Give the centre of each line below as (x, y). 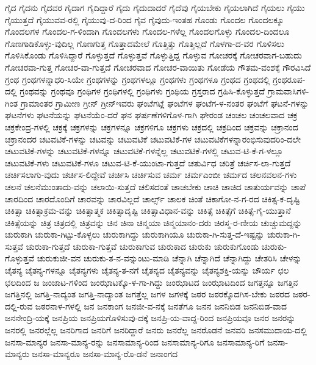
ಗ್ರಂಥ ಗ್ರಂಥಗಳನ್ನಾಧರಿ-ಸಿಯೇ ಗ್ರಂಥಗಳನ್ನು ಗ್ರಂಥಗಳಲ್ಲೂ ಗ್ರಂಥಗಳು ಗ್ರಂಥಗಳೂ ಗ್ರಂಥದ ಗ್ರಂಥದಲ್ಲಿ (138, 79)
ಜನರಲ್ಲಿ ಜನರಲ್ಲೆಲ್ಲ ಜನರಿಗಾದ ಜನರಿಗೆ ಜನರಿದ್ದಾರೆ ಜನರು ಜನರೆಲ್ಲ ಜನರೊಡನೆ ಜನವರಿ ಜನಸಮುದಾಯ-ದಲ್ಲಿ (156, 330)
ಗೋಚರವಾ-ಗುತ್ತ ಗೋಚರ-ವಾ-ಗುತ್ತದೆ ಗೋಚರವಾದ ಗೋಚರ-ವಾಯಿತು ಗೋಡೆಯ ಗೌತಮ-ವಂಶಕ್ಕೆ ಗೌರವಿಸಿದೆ (158, 67)
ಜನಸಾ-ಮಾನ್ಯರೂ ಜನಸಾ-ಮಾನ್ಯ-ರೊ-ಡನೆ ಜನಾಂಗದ (105, 354)
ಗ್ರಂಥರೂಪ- (289, 79)
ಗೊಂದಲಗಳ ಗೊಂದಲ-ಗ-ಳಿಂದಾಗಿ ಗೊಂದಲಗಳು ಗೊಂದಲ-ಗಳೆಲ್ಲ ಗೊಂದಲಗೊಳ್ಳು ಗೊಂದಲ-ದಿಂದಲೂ (147, 31)
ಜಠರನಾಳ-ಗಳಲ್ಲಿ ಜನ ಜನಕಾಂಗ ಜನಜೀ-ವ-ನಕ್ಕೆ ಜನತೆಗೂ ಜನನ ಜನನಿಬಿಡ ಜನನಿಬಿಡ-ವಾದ (161, 306)
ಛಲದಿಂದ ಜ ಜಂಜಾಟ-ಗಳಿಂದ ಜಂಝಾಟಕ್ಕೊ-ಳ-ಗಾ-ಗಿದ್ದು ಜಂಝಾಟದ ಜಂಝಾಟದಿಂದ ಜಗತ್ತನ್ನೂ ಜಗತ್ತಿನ (152, 282)
